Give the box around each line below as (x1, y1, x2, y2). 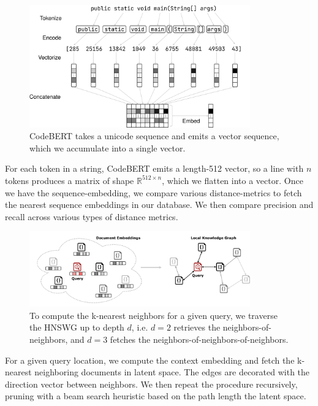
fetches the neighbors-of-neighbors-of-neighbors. (110, 332, 289, 345)
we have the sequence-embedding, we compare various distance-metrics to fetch (5, 186, 302, 199)
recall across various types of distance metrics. (5, 210, 178, 223)
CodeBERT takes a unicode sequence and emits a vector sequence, (29, 129, 279, 142)
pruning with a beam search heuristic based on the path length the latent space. (5, 389, 306, 402)
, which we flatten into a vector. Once (162, 174, 303, 186)
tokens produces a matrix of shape (5, 174, 134, 186)
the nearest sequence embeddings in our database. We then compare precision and (5, 198, 314, 211)
